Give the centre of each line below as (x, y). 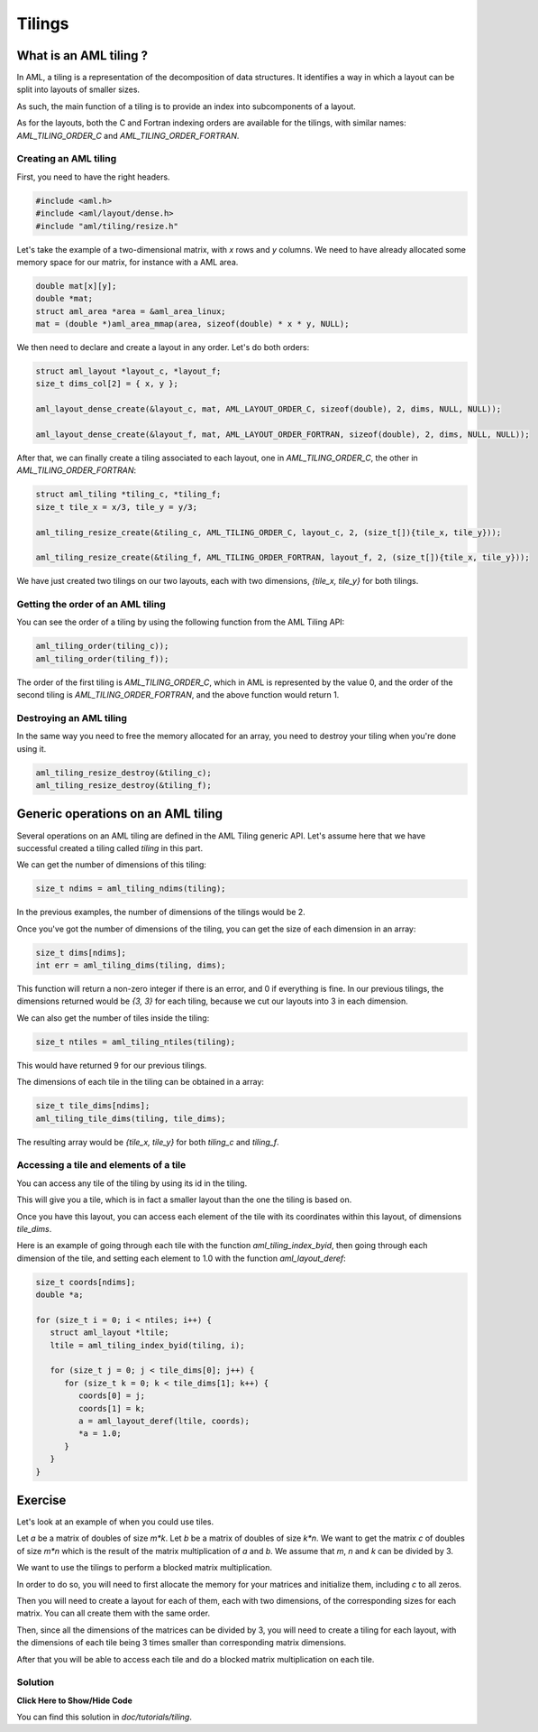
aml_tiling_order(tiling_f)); (102, 658)
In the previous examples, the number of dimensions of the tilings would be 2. (161, 912)
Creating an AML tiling (67, 159)
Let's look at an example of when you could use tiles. (115, 1522)
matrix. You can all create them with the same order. (114, 1613)
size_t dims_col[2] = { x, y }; (107, 384)
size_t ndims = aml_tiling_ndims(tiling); (131, 889)
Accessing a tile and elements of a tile (101, 1165)
